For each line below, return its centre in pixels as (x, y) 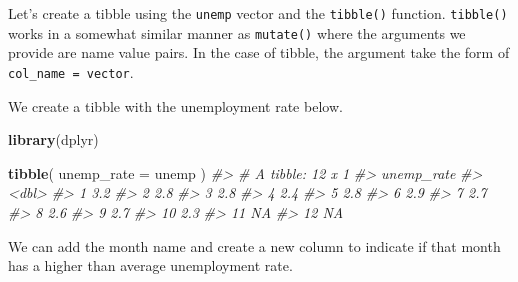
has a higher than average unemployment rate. (150, 265)
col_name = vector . (71, 71)
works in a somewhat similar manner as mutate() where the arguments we (237, 32)
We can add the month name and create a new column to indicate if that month (254, 245)
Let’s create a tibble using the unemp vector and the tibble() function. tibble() (258, 13)
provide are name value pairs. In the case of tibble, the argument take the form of (259, 52)
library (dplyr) (53, 139)
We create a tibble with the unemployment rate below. (175, 105)
